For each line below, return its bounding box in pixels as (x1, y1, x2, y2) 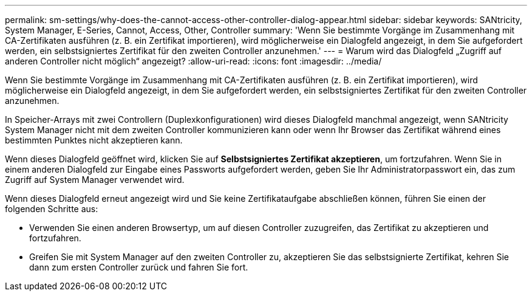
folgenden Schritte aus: (5, 204, 98, 214)
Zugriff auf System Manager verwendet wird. (5, 174, 185, 185)
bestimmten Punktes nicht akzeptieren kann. (5, 135, 183, 145)
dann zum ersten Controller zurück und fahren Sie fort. (29, 262, 248, 272)
